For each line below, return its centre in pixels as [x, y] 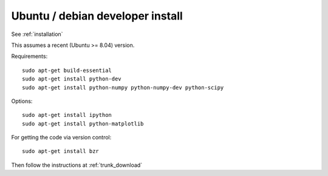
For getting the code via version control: [61, 138]
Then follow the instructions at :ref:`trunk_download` [77, 165]
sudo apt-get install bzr [61, 151]
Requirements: [29, 56]
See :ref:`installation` [37, 34]
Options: [22, 101]
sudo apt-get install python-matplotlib [83, 124]
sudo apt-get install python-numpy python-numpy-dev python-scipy [123, 87]
